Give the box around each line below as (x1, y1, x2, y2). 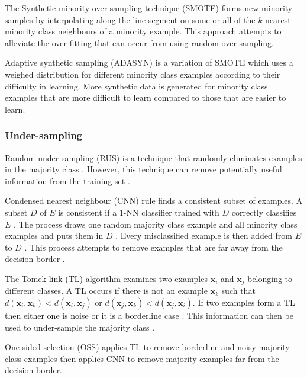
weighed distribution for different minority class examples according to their (5, 68, 280, 80)
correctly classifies (231, 206, 297, 218)
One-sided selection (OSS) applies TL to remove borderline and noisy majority (5, 341, 290, 353)
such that (221, 284, 256, 297)
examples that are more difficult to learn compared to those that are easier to (5, 91, 286, 104)
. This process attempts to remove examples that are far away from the (24, 241, 283, 253)
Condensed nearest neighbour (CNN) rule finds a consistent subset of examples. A (5, 194, 303, 207)
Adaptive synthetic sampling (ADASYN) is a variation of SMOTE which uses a (5, 56, 293, 69)
